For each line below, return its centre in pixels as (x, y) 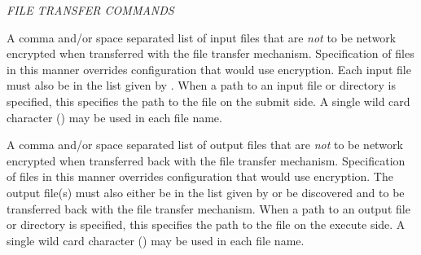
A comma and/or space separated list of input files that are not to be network (202, 37)
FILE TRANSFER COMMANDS (90, 10)
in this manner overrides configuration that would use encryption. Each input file (209, 69)
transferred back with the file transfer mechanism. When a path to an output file (208, 208)
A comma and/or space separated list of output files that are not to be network (205, 145)
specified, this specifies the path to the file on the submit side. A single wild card (208, 101)
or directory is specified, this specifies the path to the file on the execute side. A (206, 224)
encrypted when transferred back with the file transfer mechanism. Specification (206, 160)
